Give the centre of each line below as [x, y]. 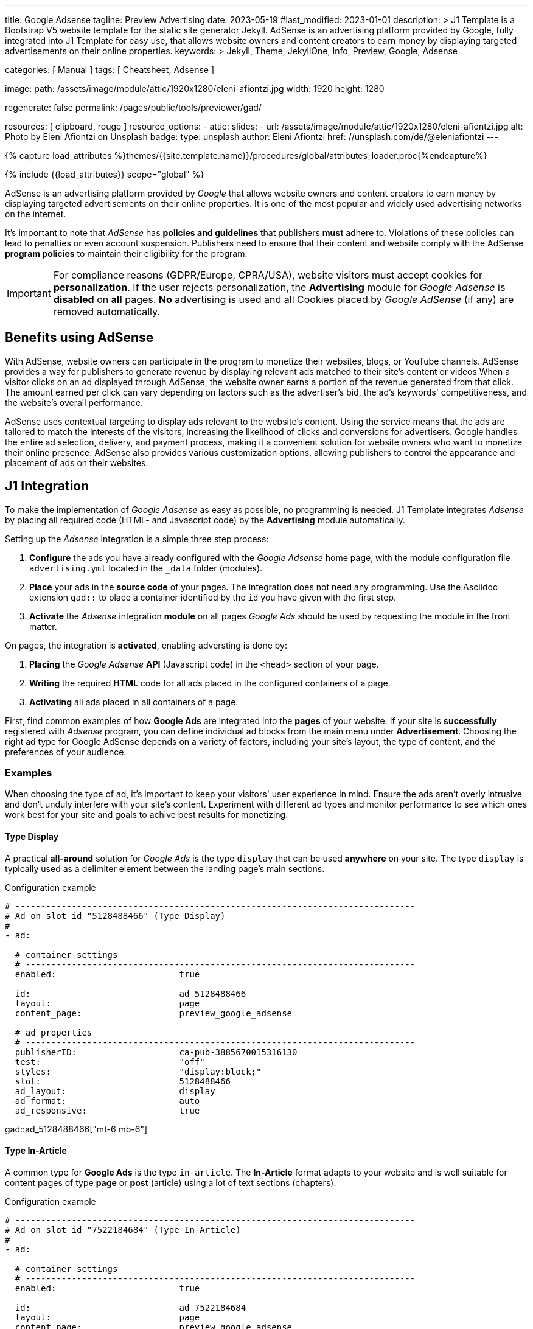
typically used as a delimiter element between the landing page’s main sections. [165, 868]
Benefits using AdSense [79, 338]
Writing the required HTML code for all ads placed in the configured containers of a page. [210, 683]
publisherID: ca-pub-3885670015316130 [156, 1052]
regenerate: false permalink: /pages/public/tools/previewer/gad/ [133, 107]
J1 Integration [47, 486]
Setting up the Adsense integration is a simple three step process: [137, 539]
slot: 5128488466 [123, 1081]
